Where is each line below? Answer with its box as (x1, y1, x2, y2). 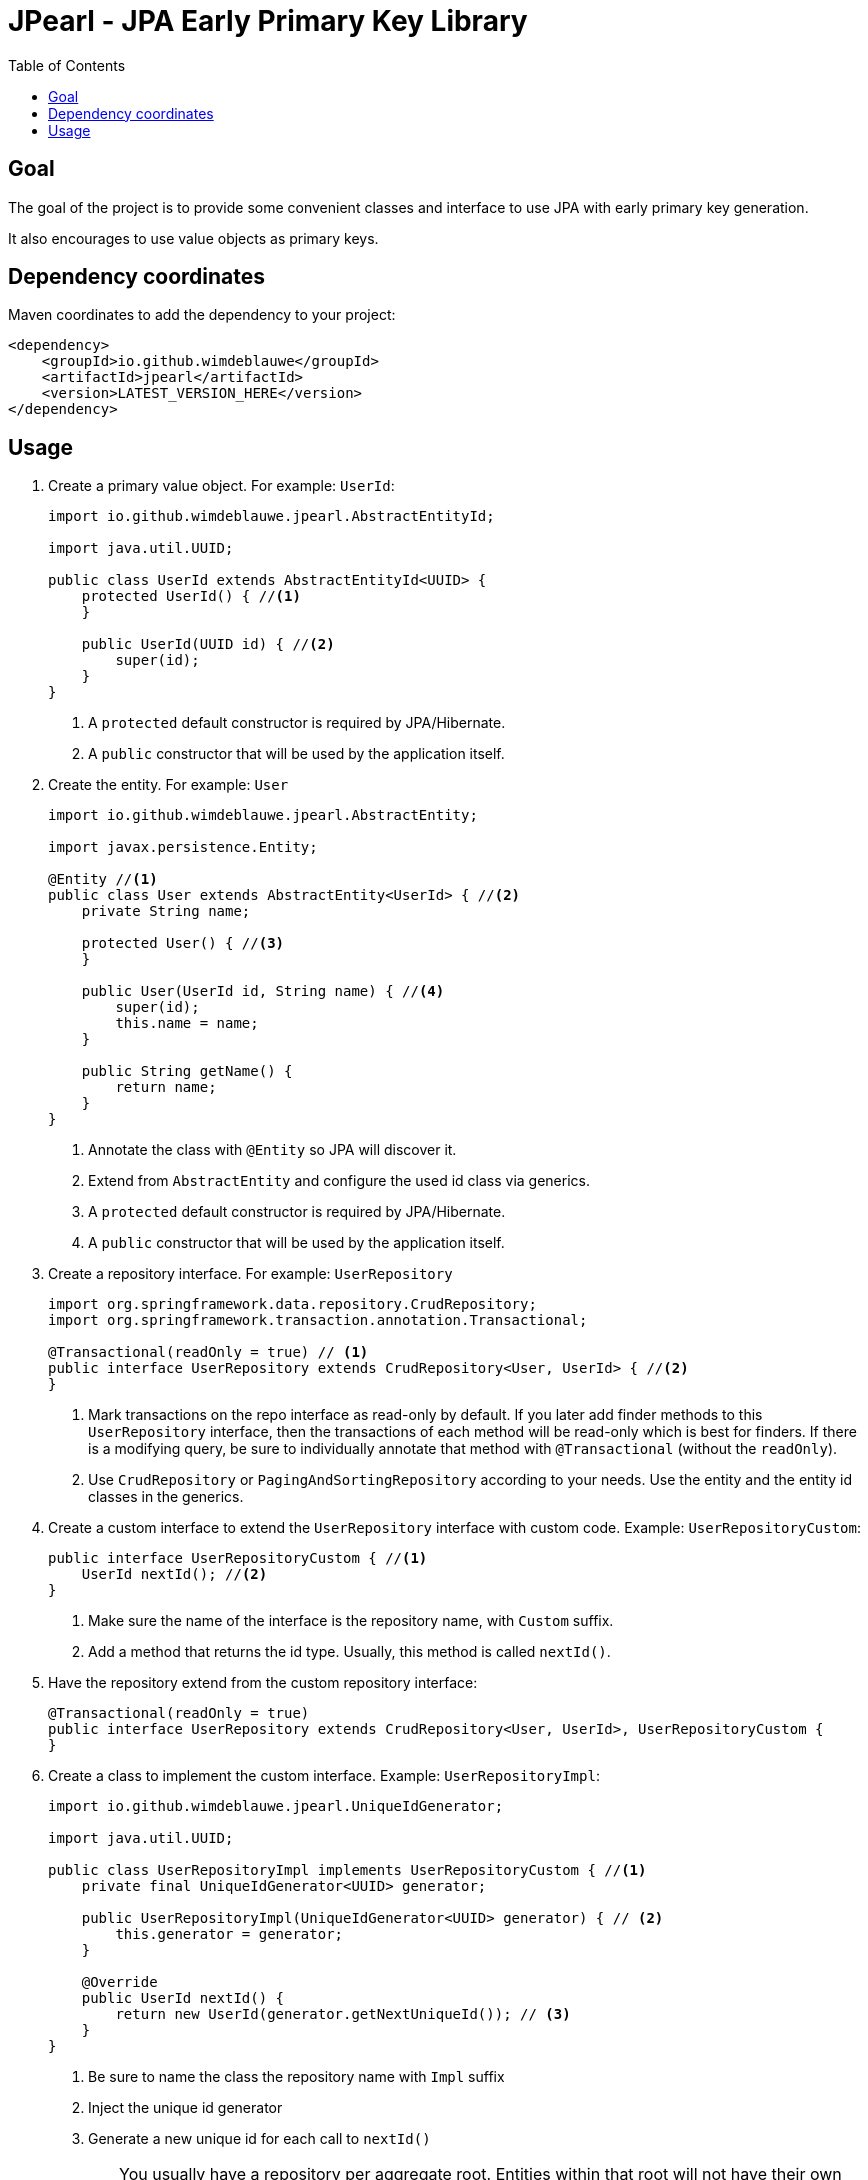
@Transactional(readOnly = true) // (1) (48, 1344, 369, 1361)
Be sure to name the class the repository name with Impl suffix (88, 2068, 505, 2086)
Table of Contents (8, 56, 126, 74)
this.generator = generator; (115, 1926, 344, 1943)
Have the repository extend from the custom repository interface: (48, 1674, 478, 1692)
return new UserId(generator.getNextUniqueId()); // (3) (115, 2006, 571, 2023)
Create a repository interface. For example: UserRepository (48, 1265, 453, 1283)
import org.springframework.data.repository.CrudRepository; (48, 1296, 537, 1313)
